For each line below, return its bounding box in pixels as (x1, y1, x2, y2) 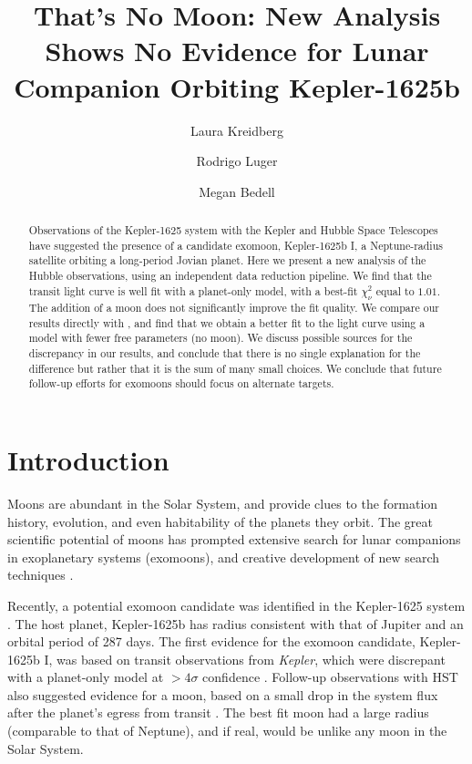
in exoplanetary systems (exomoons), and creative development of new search (7, 547, 440, 566)
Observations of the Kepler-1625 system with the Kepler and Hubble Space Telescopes (28, 222, 438, 238)
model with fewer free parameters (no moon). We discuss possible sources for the (28, 330, 413, 346)
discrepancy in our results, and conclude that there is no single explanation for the (28, 346, 421, 361)
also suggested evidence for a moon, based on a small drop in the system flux (7, 685, 438, 704)
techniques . (7, 565, 74, 584)
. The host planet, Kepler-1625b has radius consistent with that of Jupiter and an (7, 614, 464, 633)
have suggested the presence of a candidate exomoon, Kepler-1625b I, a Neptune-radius (28, 237, 443, 253)
